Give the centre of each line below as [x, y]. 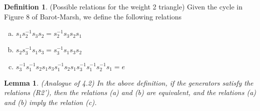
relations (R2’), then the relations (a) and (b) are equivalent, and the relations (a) [130, 92]
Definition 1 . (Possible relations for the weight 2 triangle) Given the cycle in [123, 6]
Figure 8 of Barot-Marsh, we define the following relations [93, 16]
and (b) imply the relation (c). [50, 102]
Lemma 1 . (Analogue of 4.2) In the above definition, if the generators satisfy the [129, 82]
